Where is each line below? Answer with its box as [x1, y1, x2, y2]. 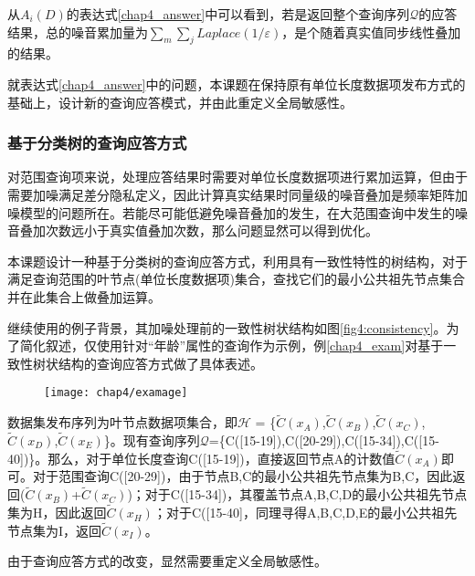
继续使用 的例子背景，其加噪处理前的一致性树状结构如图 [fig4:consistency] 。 [7, 318, 447, 337]
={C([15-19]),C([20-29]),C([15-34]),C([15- [208, 431, 439, 450]
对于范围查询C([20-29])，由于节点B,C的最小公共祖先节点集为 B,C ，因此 [32, 466, 453, 486]
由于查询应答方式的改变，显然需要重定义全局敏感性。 [7, 551, 327, 571]
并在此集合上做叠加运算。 [7, 287, 161, 306]
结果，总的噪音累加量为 [7, 22, 148, 41]
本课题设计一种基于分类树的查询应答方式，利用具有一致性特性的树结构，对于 [7, 251, 468, 270]
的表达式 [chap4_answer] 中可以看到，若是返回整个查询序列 [66, 5, 410, 23]
